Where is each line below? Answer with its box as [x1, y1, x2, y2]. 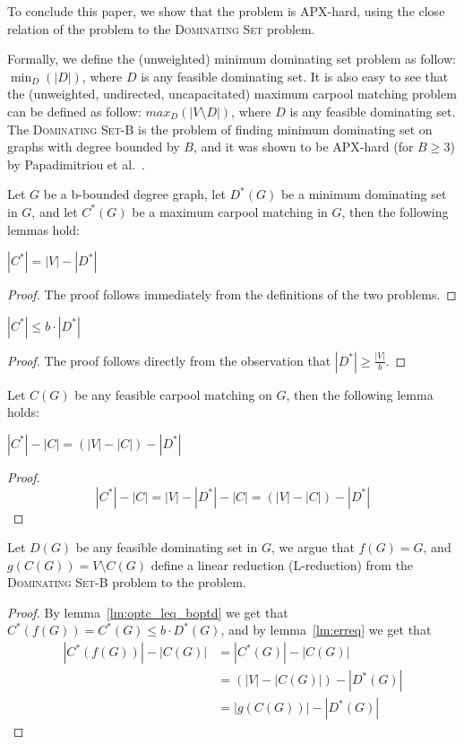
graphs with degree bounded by [7, 137, 180, 156]
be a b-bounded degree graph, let [43, 185, 226, 203]
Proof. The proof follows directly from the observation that [7, 350, 331, 369]
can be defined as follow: [7, 101, 142, 120]
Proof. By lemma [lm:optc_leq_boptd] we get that [7, 602, 288, 621]
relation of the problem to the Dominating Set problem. [7, 19, 315, 38]
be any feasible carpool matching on [74, 385, 272, 403]
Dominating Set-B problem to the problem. [7, 573, 246, 592]
